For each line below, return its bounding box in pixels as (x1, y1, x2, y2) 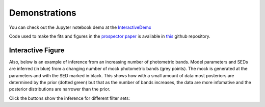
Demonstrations (9, 7, 77, 18)
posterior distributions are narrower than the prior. (9, 86, 110, 92)
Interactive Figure (9, 46, 65, 54)
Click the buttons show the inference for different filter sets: (9, 95, 130, 101)
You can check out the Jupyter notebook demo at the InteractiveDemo (9, 24, 152, 30)
